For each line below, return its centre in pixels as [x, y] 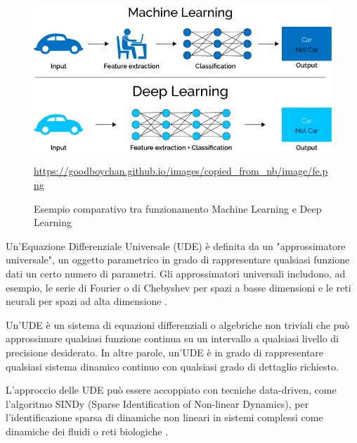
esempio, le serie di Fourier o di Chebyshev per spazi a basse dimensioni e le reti [178, 287]
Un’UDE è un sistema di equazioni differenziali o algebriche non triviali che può [178, 324]
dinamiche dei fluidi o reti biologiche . [87, 431]
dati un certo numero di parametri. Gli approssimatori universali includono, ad [176, 273]
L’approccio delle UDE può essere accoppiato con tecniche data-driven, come [171, 390]
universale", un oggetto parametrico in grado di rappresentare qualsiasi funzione [178, 260]
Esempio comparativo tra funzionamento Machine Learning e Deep [178, 208]
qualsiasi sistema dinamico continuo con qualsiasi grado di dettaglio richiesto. [172, 366]
